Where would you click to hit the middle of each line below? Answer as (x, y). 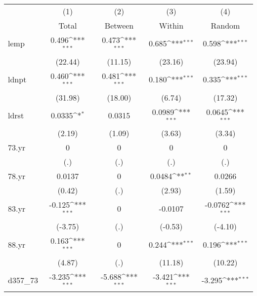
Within (171, 25)
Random (225, 25)
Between (119, 25)
